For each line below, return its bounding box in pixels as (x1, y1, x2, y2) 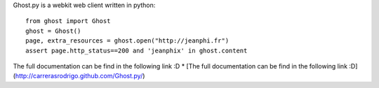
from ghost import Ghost (25, 17, 111, 25)
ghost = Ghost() (25, 27, 81, 35)
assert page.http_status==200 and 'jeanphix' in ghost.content (25, 46, 248, 54)
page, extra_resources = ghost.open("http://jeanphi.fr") (25, 37, 230, 45)
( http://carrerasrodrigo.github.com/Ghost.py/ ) (13, 72, 145, 80)
